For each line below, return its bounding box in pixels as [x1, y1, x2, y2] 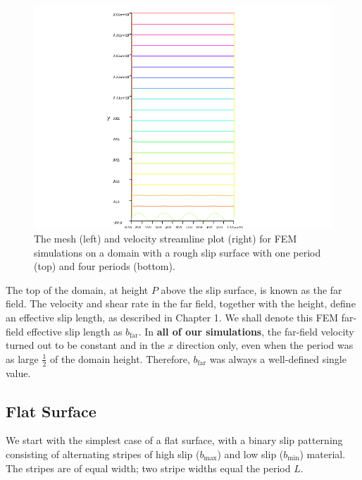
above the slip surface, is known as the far [161, 282, 342, 297]
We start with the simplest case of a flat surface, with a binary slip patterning [6, 433, 343, 448]
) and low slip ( [217, 446, 284, 461]
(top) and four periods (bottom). [34, 259, 175, 273]
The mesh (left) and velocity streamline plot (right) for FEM [34, 230, 297, 245]
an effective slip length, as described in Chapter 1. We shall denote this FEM [6, 309, 339, 324]
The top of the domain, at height [6, 282, 149, 297]
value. [6, 365, 31, 380]
